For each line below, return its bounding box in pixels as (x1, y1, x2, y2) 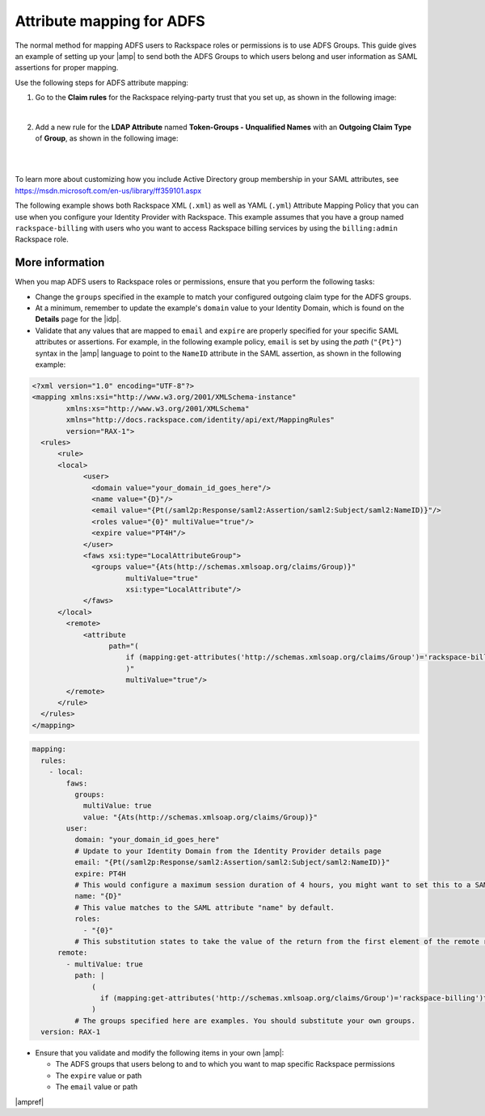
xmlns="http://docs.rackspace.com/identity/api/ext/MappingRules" (65, 415, 335, 424)
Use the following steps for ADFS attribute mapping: (15, 78, 189, 87)
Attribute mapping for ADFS (15, 12, 205, 30)
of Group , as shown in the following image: (35, 133, 179, 143)
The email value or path (55, 1082, 137, 1092)
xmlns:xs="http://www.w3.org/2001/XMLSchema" (65, 404, 250, 413)
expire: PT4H (74, 869, 127, 878)
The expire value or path (55, 1071, 142, 1080)
